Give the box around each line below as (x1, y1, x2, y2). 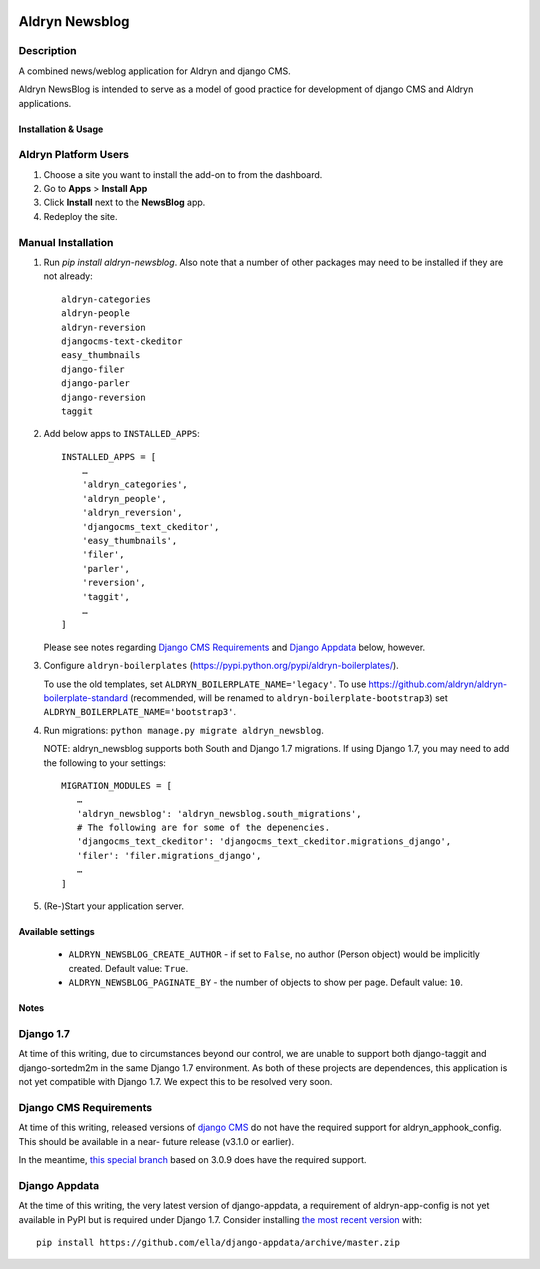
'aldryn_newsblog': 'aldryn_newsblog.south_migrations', (76, 808, 362, 819)
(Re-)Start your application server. (43, 900, 185, 912)
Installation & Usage (18, 123, 104, 135)
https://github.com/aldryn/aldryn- (368, 678, 508, 690)
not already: (43, 270, 94, 282)
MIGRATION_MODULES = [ (61, 780, 173, 791)
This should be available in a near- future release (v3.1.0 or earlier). (18, 1135, 295, 1147)
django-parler (61, 378, 130, 389)
